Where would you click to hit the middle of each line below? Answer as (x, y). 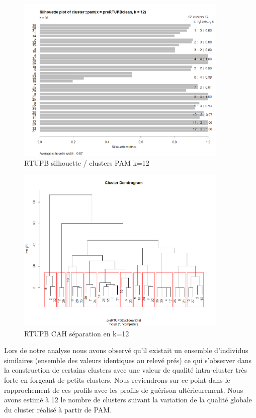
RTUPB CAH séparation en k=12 (77, 333)
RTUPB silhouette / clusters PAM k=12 (87, 162)
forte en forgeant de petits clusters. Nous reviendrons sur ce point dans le (117, 380)
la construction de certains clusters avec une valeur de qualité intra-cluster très (125, 370)
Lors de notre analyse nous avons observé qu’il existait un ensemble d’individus (126, 350)
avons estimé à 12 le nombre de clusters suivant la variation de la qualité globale (128, 400)
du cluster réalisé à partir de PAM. (58, 409)
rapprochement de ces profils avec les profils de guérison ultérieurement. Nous (124, 390)
